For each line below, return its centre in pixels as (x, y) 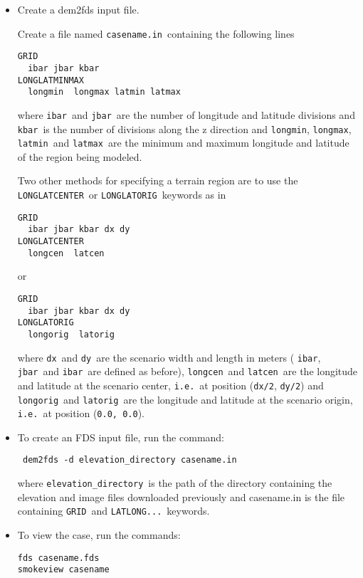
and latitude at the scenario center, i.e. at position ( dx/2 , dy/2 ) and (170, 385)
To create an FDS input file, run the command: (121, 437)
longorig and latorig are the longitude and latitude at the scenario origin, (185, 399)
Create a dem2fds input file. (78, 9)
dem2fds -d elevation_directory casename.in (130, 460)
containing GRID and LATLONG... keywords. (114, 511)
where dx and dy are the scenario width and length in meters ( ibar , (169, 357)
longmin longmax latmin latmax (104, 92)
